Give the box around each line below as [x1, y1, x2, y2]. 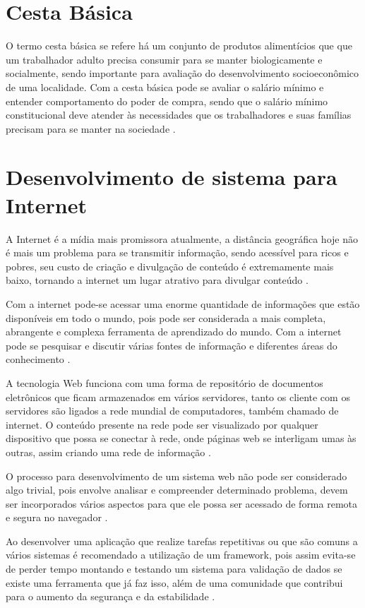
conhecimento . [6, 352, 71, 366]
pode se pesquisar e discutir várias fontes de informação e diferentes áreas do [6, 338, 337, 352]
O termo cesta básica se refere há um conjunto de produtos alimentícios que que [6, 38, 352, 53]
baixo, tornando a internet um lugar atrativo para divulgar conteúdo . [6, 273, 309, 287]
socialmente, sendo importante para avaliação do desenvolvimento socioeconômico [6, 66, 359, 81]
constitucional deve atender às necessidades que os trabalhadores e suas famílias [6, 107, 352, 122]
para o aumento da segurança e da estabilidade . [6, 589, 215, 604]
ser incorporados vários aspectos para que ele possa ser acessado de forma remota [6, 496, 358, 511]
